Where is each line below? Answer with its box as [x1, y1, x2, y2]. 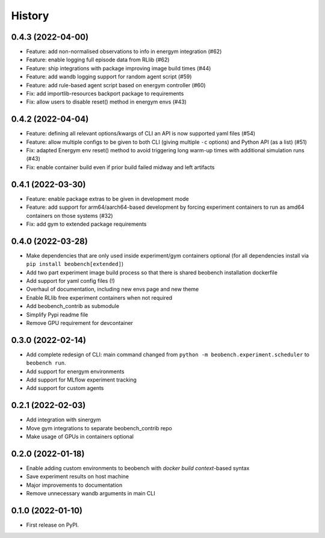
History [11, 9, 49, 22]
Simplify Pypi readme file [26, 311, 88, 318]
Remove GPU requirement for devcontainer [26, 319, 134, 326]
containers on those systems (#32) [26, 212, 114, 219]
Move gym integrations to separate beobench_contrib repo [26, 424, 173, 431]
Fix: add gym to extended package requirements [26, 220, 147, 227]
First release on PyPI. [26, 521, 79, 529]
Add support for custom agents [26, 385, 104, 392]
